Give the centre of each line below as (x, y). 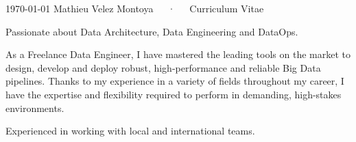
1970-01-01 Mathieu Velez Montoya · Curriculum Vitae (135, 8)
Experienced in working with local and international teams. (130, 131)
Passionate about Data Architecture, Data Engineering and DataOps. (152, 31)
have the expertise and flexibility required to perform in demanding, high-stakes (174, 94)
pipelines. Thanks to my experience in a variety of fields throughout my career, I (175, 81)
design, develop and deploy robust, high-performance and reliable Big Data (163, 67)
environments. (35, 108)
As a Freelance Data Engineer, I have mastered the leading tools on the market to (178, 54)
